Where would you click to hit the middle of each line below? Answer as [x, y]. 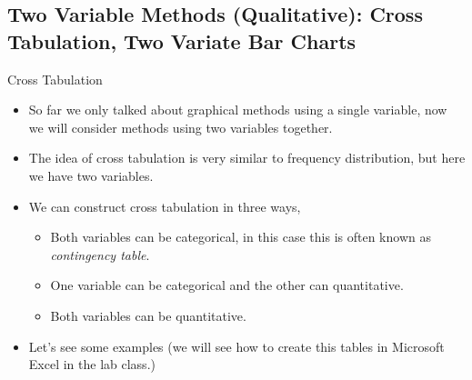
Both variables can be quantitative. [148, 315]
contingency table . [100, 254]
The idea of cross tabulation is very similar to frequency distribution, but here [247, 158]
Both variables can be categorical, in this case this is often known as [241, 237]
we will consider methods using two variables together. [181, 127]
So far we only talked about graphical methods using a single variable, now [238, 110]
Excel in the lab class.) [92, 364]
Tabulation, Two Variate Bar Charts [182, 40]
